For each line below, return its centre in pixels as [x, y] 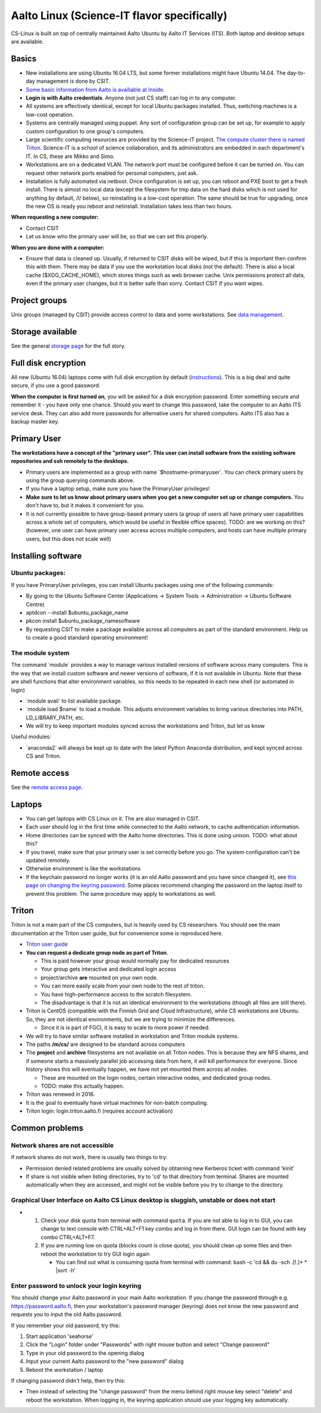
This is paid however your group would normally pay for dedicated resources [135, 961]
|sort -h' [66, 1271]
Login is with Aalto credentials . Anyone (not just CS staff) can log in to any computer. [131, 98]
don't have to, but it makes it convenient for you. [85, 505]
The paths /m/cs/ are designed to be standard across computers [106, 1044]
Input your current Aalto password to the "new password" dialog [105, 1361]
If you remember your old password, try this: [65, 1325]
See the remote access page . [47, 787]
